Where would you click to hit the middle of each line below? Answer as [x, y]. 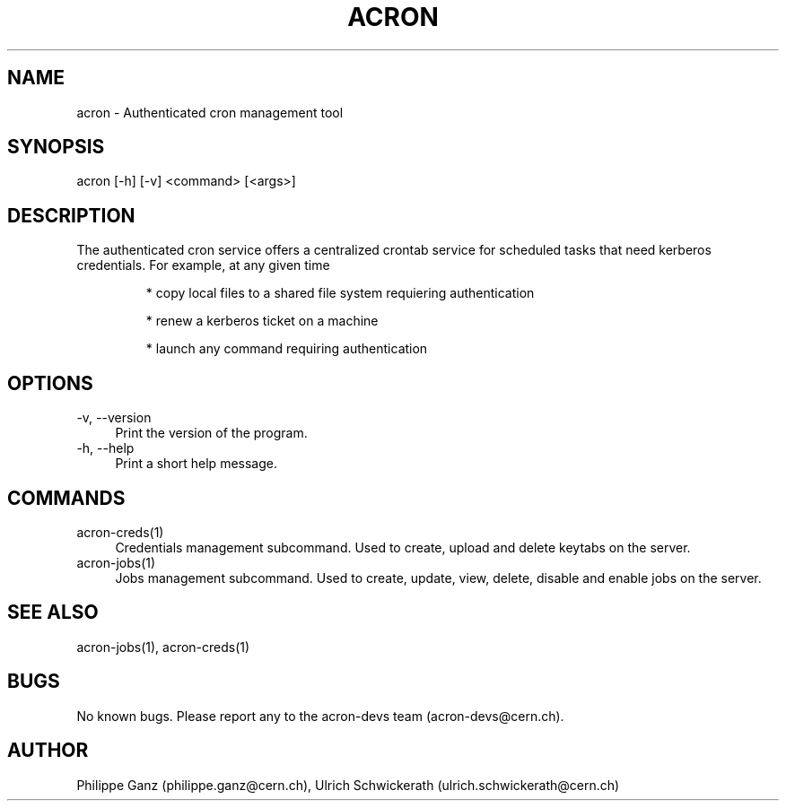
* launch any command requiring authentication [287, 349]
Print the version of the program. [211, 433]
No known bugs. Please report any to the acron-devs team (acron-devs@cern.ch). [320, 716]
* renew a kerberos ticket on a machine [262, 321]
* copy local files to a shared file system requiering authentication [340, 293]
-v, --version [114, 418]
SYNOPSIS [56, 147]
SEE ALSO [53, 613]
